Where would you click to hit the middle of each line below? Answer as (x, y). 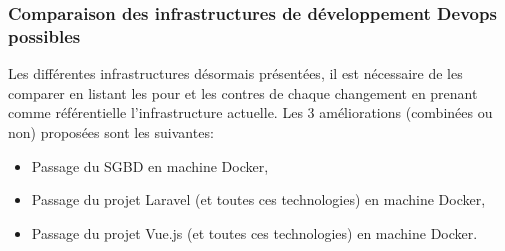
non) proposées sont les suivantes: (111, 131)
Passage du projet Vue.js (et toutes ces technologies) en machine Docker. (254, 232)
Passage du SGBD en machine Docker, (150, 165)
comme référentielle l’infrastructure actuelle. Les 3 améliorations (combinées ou (250, 112)
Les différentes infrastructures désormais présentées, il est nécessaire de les (235, 73)
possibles (44, 35)
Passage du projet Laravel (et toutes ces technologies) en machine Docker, (258, 199)
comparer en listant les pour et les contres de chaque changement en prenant (243, 92)
